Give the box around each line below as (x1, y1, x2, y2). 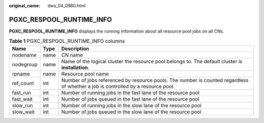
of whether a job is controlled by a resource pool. (61, 83, 175, 89)
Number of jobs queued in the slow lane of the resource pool (61, 108, 201, 115)
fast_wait (12, 95, 33, 102)
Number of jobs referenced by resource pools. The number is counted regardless (61, 77, 249, 84)
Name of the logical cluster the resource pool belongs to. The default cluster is (61, 58, 242, 65)
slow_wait (12, 108, 35, 115)
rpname (12, 70, 30, 77)
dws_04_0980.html (47, 3, 86, 8)
